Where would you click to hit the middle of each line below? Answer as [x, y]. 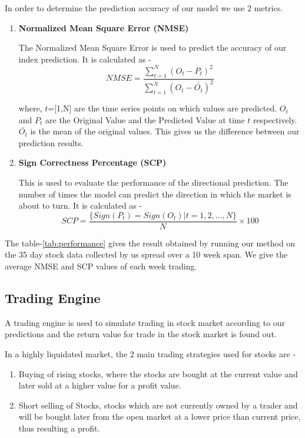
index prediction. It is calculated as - [85, 59]
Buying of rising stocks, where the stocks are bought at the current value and [158, 373]
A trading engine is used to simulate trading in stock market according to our [145, 322]
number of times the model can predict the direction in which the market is [155, 194]
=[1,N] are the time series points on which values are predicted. [163, 108]
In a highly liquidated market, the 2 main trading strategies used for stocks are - [150, 354]
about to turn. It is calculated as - [80, 205]
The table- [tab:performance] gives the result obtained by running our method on [150, 243]
